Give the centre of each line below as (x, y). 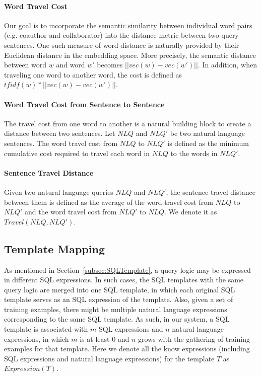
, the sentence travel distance (211, 192)
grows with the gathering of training (194, 338)
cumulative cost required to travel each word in (77, 153)
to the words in (194, 153)
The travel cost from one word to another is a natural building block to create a (128, 123)
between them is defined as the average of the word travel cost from (109, 202)
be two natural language (208, 133)
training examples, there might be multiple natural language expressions (116, 309)
